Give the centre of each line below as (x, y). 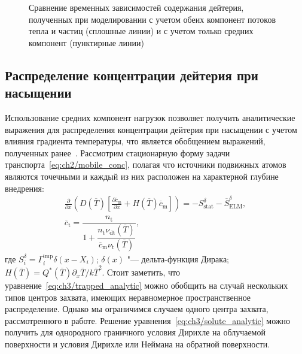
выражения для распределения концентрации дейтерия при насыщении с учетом (151, 129)
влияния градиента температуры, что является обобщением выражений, (135, 141)
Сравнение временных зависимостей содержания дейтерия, (136, 7)
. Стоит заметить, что (141, 272)
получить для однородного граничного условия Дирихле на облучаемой (135, 332)
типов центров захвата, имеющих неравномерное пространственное (128, 297)
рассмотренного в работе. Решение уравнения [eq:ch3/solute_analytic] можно (148, 320)
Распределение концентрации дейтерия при (132, 75)
